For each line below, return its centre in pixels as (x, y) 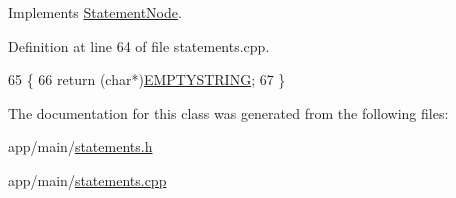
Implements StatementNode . (95, 12)
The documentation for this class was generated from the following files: (228, 112)
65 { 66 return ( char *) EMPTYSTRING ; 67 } (147, 79)
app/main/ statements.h (80, 146)
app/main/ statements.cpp (87, 179)
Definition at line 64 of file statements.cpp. (139, 45)
